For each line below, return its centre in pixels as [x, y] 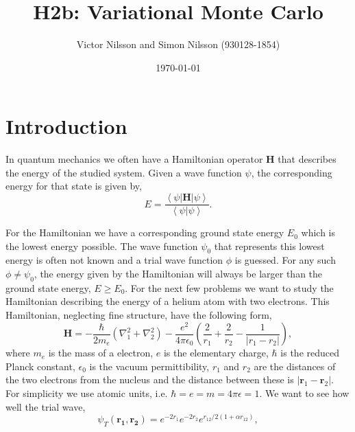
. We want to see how [304, 393]
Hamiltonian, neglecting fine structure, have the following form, [139, 315]
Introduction [66, 126]
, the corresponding [292, 172]
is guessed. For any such [285, 260]
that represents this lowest [269, 246]
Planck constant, [40, 366]
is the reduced [310, 353]
